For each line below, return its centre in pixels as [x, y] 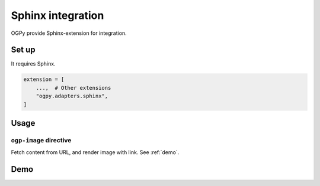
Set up [23, 50]
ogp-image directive [41, 140]
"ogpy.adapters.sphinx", [72, 96]
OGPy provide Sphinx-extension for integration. [69, 33]
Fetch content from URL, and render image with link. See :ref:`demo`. [95, 152]
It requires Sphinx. [33, 64]
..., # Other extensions [73, 88]
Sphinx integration [57, 15]
